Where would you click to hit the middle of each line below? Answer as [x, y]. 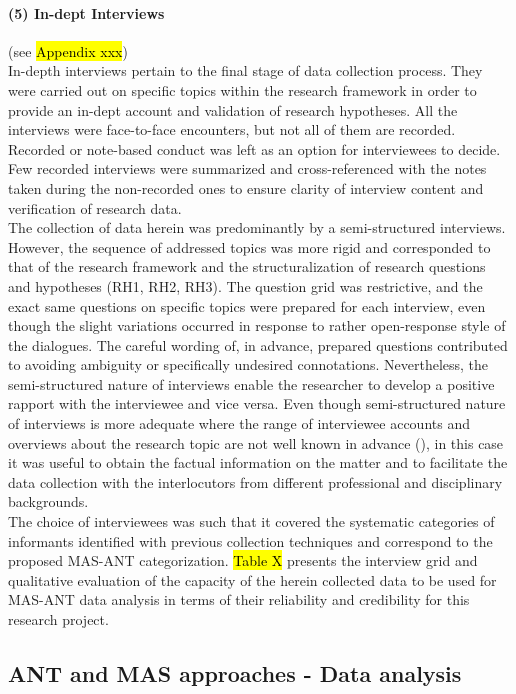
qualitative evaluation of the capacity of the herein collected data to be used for [252, 579]
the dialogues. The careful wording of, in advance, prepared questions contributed [258, 344]
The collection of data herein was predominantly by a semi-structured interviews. [257, 227]
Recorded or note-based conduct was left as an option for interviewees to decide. [254, 148]
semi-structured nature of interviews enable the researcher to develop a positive [251, 383]
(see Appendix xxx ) [68, 50]
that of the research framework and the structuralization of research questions [247, 266]
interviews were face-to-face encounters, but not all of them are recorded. [232, 129]
